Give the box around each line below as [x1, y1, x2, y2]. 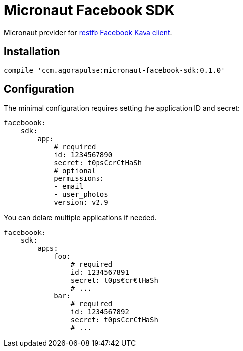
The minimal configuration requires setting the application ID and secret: [4, 104, 240, 113]
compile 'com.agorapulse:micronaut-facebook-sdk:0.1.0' [4, 66, 225, 74]
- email [54, 182, 84, 191]
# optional [54, 167, 96, 175]
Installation [4, 45, 60, 58]
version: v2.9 [54, 198, 108, 207]
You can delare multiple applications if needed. [4, 213, 157, 222]
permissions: [54, 175, 104, 183]
